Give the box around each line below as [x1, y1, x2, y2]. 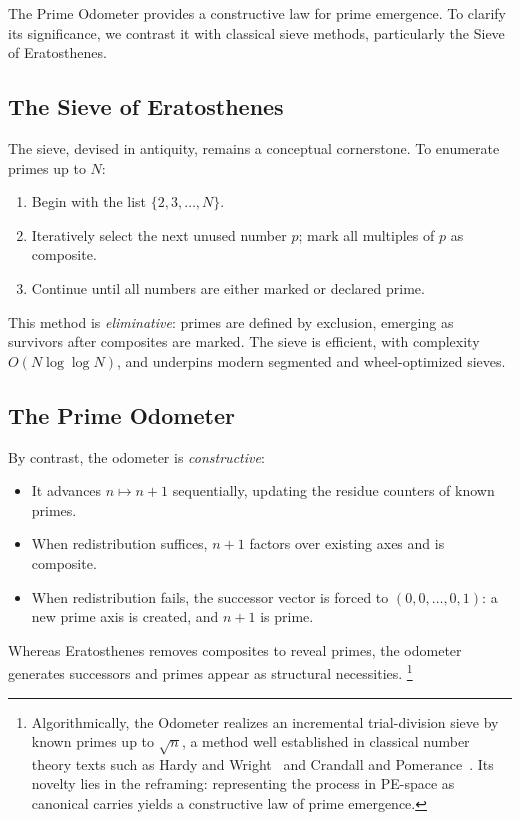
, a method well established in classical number [181, 731, 470, 752]
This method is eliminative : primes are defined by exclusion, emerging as [8, 311, 454, 332]
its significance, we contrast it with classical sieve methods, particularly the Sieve [8, 22, 505, 43]
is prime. [260, 606, 314, 627]
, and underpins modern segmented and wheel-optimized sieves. [116, 350, 506, 371]
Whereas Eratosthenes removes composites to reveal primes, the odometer [8, 639, 462, 660]
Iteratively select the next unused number [31, 224, 287, 245]
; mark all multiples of [298, 224, 435, 245]
